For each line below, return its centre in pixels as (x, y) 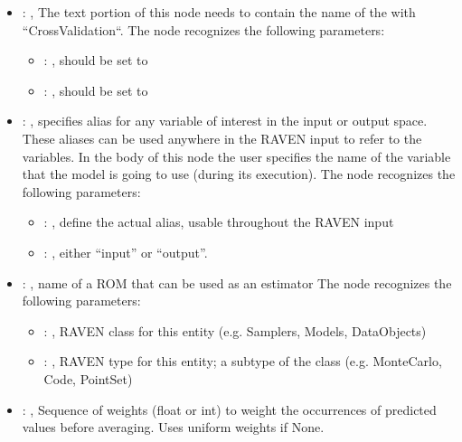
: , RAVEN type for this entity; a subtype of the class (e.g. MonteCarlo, (243, 361)
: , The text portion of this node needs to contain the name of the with (219, 12)
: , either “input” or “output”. (126, 252)
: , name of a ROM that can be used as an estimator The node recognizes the (237, 282)
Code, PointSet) (88, 378)
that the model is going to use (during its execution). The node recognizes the (239, 174)
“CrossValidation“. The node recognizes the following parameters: (203, 29)
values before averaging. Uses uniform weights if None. (173, 427)
